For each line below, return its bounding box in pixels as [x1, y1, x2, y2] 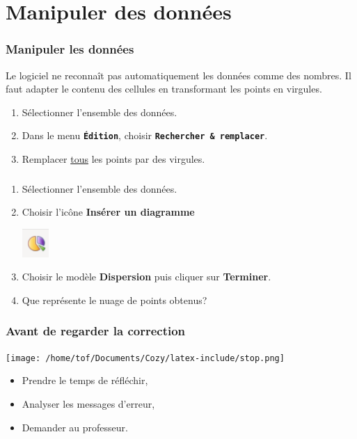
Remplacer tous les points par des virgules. [22, 152, 205, 166]
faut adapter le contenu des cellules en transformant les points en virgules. [6, 81, 322, 96]
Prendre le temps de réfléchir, [22, 373, 148, 388]
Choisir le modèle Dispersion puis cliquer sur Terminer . [22, 269, 271, 284]
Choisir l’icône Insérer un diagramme [22, 205, 195, 219]
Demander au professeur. [22, 420, 128, 434]
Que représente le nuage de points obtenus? [22, 292, 207, 307]
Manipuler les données [6, 40, 134, 58]
